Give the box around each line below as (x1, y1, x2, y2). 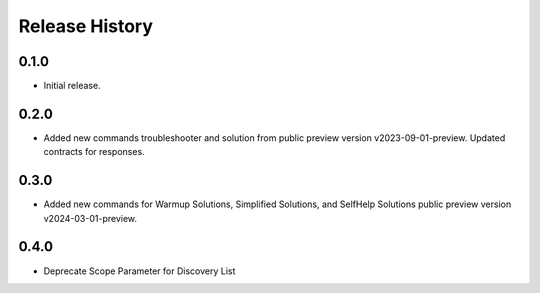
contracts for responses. (43, 146, 145, 158)
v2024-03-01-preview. (43, 212, 138, 224)
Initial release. (43, 80, 101, 92)
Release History (18, 15, 154, 37)
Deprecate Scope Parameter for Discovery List (43, 265, 236, 277)
